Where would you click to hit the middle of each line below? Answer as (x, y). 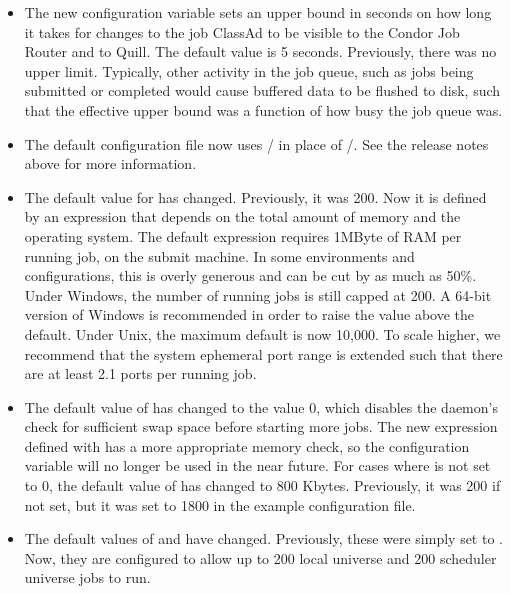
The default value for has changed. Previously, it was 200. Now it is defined (255, 196)
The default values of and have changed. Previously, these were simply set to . (263, 538)
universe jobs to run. (87, 577)
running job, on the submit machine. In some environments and (219, 255)
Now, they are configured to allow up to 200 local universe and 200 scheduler (260, 557)
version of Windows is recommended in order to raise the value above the (249, 314)
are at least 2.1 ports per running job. (140, 373)
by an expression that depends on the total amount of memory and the (242, 216)
